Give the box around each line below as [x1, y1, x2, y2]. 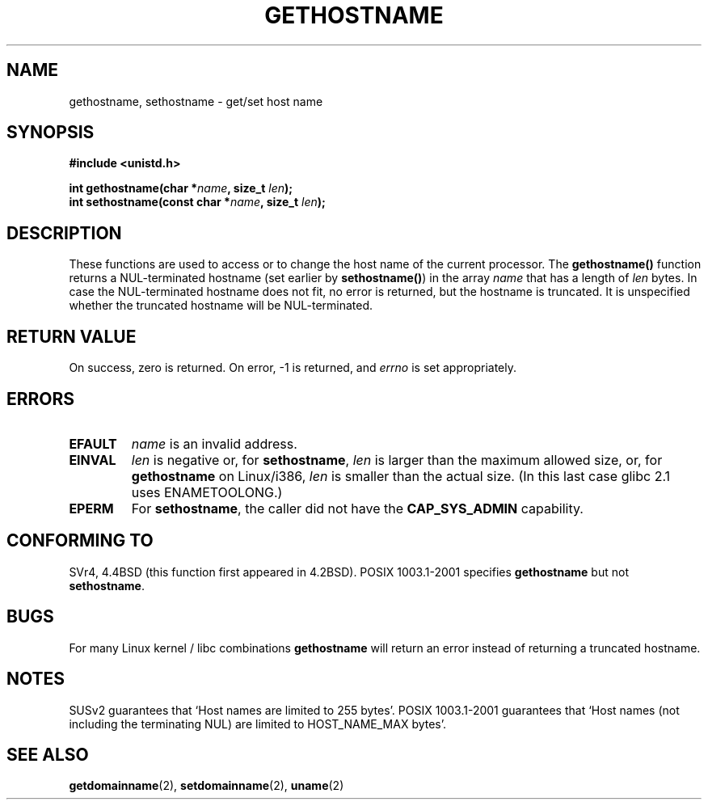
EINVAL [69, 451, 116, 468]
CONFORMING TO [6, 530, 154, 551]
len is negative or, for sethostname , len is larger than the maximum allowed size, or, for [131, 451, 663, 468]
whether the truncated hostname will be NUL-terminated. [69, 298, 373, 313]
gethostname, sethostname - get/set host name [69, 94, 323, 108]
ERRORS [6, 388, 75, 409]
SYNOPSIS [6, 122, 95, 143]
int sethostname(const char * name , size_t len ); [69, 195, 326, 209]
